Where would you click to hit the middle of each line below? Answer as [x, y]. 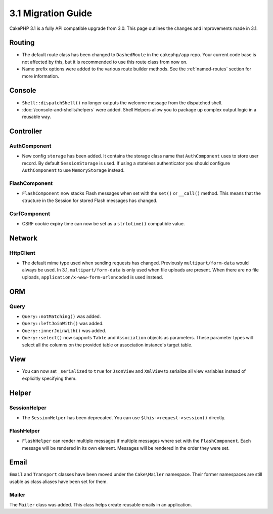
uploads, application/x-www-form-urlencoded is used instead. [93, 277]
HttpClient [22, 253]
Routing [22, 43]
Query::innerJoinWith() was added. [64, 330]
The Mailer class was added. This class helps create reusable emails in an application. [101, 505]
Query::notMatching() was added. [61, 317]
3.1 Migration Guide [51, 13]
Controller [26, 131]
